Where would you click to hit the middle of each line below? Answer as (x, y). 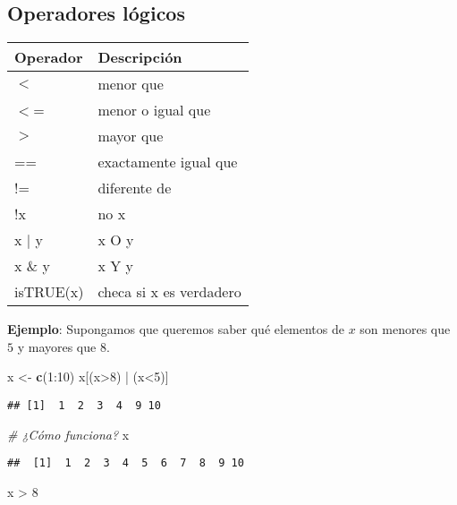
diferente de (135, 188)
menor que (131, 84)
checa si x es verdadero (169, 292)
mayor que (131, 136)
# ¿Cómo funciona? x (68, 434)
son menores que (405, 329)
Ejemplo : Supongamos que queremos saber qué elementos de (176, 329)
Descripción (140, 57)
